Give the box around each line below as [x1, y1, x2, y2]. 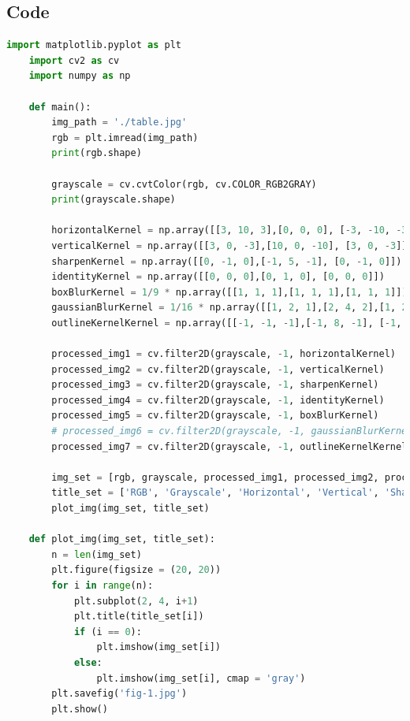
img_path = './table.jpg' [51, 117, 188, 128]
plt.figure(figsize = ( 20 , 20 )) [51, 564, 222, 576]
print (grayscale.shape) [51, 194, 176, 206]
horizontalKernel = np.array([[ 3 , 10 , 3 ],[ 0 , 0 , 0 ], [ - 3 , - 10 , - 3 [51, 225, 408, 236]
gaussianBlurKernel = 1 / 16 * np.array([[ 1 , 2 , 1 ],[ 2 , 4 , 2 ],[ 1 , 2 [51, 302, 408, 314]
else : [73, 656, 102, 668]
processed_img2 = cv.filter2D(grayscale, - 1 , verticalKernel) [51, 363, 385, 375]
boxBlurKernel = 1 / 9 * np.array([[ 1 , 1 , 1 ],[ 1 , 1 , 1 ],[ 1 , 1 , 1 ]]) [51, 286, 408, 298]
